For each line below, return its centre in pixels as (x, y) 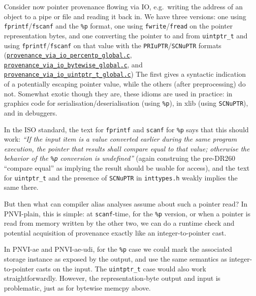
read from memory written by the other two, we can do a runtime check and (119, 223)
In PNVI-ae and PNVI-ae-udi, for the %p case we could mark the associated (118, 249)
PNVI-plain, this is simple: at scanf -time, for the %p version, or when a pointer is (127, 213)
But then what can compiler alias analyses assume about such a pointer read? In (126, 203)
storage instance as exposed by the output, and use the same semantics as (115, 259)
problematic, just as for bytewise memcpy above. (78, 287)
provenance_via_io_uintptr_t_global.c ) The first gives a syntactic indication (125, 74)
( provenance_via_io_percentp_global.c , (68, 55)
